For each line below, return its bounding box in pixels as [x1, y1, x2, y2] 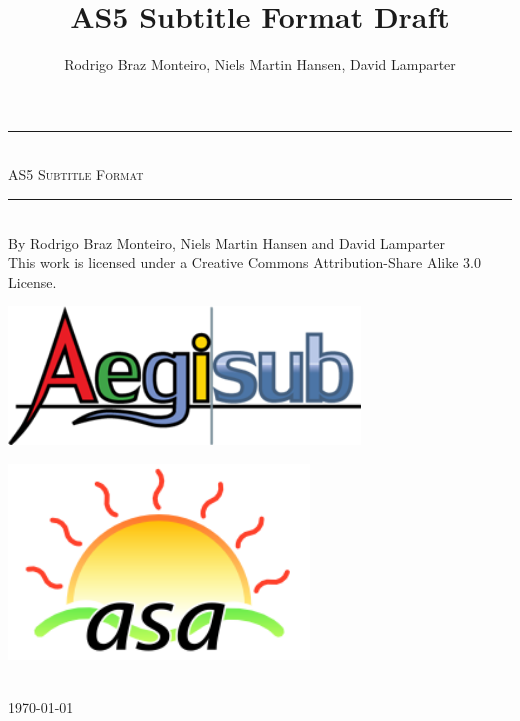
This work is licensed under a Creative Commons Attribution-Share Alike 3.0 [8, 252, 481, 273]
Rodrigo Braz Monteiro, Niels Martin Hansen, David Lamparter [64, 54, 456, 75]
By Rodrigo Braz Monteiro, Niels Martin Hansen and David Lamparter [8, 232, 445, 253]
